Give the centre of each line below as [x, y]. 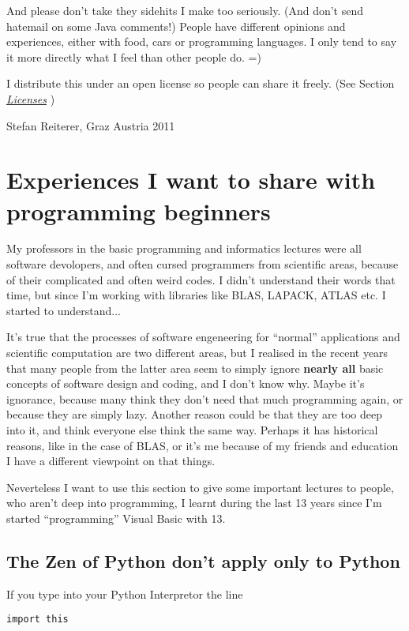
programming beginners [139, 210]
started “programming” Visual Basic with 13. [116, 518]
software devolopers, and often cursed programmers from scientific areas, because [203, 264]
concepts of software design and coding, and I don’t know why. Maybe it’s [186, 383]
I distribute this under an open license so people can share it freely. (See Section [201, 83]
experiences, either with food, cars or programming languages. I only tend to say [202, 41]
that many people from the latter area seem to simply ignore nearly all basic [195, 368]
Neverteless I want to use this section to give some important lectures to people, [200, 487]
